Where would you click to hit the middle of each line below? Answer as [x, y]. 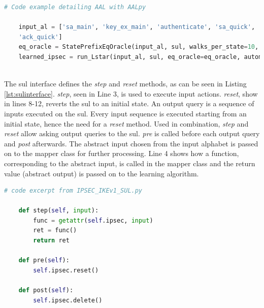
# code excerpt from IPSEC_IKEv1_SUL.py [73, 191]
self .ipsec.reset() [66, 270]
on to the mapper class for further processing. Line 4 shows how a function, [122, 153]
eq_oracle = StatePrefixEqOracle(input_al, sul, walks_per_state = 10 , [139, 47]
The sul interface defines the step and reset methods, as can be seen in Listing [125, 84]
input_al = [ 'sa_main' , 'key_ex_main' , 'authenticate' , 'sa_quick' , [137, 27]
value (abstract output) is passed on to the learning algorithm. [102, 173]
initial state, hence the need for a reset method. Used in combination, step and [126, 123]
